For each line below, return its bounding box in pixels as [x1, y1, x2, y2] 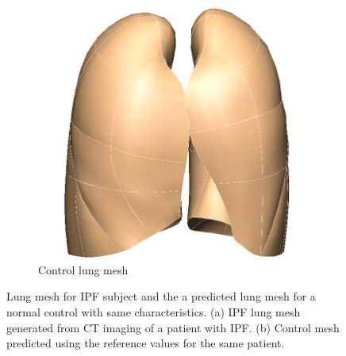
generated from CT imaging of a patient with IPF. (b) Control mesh [6, 319, 340, 335]
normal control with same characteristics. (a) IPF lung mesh [6, 303, 301, 320]
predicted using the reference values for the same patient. [6, 335, 285, 351]
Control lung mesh [38, 261, 129, 278]
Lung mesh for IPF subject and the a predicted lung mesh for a [6, 288, 316, 304]
